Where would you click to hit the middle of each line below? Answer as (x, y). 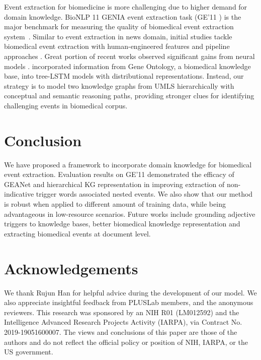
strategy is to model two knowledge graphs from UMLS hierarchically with (119, 85)
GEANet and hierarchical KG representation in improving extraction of (114, 184)
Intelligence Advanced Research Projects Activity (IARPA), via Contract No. (123, 322)
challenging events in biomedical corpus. (66, 105)
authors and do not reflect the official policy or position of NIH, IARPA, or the (126, 342)
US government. (29, 352)
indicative (19, 194)
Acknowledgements (71, 268)
